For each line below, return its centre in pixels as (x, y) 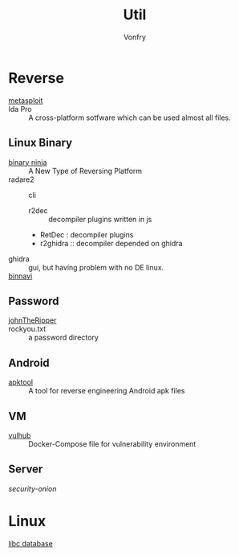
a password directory (63, 338)
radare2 (21, 179)
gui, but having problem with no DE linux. (96, 267)
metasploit (26, 100)
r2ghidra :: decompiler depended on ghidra (111, 243)
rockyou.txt (27, 329)
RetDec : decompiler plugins (87, 234)
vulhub (20, 435)
